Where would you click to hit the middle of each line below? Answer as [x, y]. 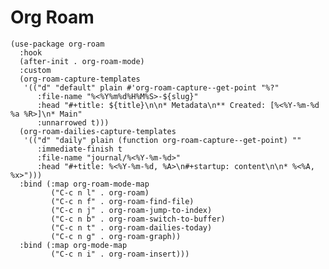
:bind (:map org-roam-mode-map [84, 184]
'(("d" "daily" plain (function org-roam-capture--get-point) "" [162, 140]
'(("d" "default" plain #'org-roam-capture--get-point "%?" [151, 87]
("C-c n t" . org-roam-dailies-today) [131, 227]
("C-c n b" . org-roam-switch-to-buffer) [138, 219]
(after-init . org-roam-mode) [82, 61]
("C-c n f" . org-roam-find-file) [122, 201]
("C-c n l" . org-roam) [100, 192]
